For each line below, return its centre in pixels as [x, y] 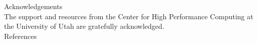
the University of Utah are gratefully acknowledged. [84, 26]
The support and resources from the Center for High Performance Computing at [129, 16]
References [20, 36]
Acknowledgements [33, 6]
